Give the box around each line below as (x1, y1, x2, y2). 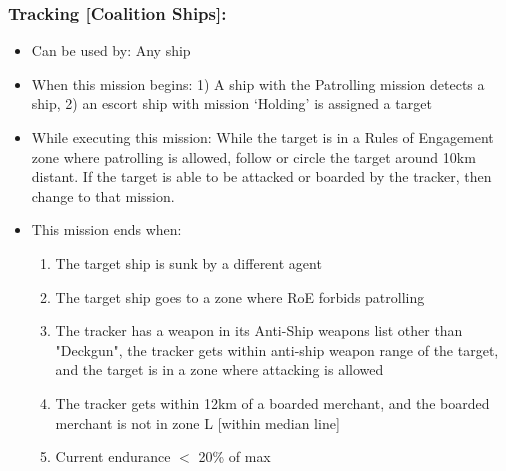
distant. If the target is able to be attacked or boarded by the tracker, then (31, 166, 492, 187)
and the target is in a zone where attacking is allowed (55, 359, 384, 380)
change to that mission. (31, 185, 175, 206)
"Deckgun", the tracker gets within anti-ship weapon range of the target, (55, 339, 499, 360)
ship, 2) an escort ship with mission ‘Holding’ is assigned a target (31, 93, 432, 114)
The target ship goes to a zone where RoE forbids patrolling (55, 286, 425, 307)
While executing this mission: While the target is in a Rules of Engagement (31, 127, 494, 147)
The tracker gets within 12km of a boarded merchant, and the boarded (55, 392, 490, 413)
